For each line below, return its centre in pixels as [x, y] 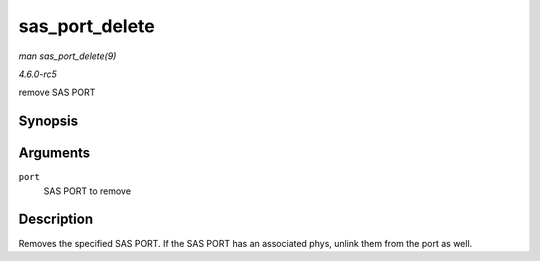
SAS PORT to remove [87, 191]
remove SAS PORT [57, 92]
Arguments [54, 153]
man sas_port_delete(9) [67, 56]
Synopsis [48, 121]
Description [56, 219]
